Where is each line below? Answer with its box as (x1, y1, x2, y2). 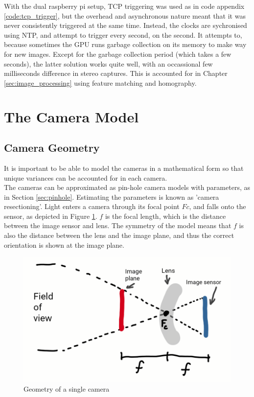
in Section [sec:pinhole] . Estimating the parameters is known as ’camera (4, 191, 219, 202)
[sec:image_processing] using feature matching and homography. (4, 77, 197, 88)
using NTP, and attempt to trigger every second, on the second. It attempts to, (4, 29, 242, 40)
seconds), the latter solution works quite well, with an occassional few (4, 58, 213, 69)
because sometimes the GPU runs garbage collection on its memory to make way (4, 39, 247, 49)
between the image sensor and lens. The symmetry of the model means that (4, 220, 231, 231)
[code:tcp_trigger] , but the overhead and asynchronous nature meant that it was (4, 10, 246, 21)
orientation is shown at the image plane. (4, 239, 124, 250)
